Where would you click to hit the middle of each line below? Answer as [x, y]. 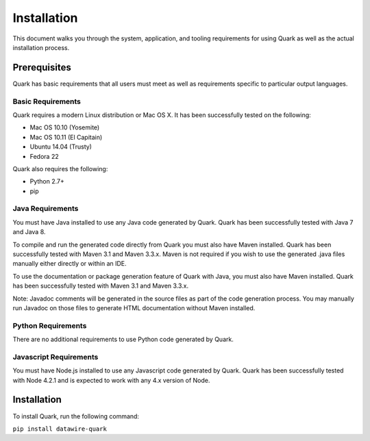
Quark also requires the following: [60, 168]
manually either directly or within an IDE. [70, 264]
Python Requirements [50, 325]
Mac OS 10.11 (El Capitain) [66, 137]
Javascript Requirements [56, 357]
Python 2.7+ [47, 181]
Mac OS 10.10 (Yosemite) [65, 127]
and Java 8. [29, 232]
